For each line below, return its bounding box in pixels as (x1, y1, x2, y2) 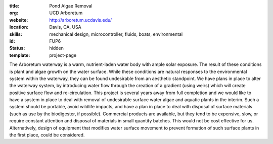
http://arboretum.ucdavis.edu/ (49, 17, 112, 23)
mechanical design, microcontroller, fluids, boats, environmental (49, 31, 183, 37)
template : (9, 52, 30, 58)
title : (9, 3, 20, 9)
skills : (9, 31, 22, 37)
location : (9, 24, 29, 30)
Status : (9, 45, 25, 51)
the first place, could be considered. (9, 132, 85, 138)
